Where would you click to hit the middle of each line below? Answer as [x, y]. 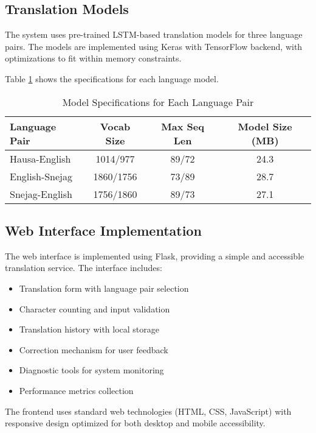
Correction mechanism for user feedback [94, 349]
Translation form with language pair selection [104, 288]
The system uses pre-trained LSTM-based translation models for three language [154, 34]
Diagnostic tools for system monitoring [91, 370]
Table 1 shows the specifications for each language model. [112, 78]
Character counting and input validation [94, 308]
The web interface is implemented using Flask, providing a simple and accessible [155, 255]
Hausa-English [40, 158]
